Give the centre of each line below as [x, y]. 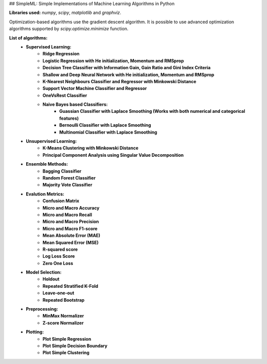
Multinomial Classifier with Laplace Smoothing [109, 132]
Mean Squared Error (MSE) [71, 242]
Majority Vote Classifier [67, 185]
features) [69, 118]
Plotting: [35, 332]
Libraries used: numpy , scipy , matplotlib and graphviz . [65, 13]
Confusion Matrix [61, 201]
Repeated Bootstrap [64, 300]
